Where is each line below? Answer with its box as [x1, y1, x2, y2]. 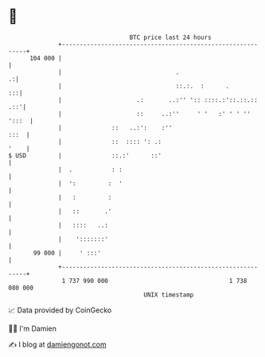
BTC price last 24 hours [129, 33, 212, 41]
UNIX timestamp [143, 290, 194, 299]
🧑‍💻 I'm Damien [8, 324, 57, 333]
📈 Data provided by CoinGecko [8, 305, 112, 315]
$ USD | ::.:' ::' [8, 151, 162, 160]
